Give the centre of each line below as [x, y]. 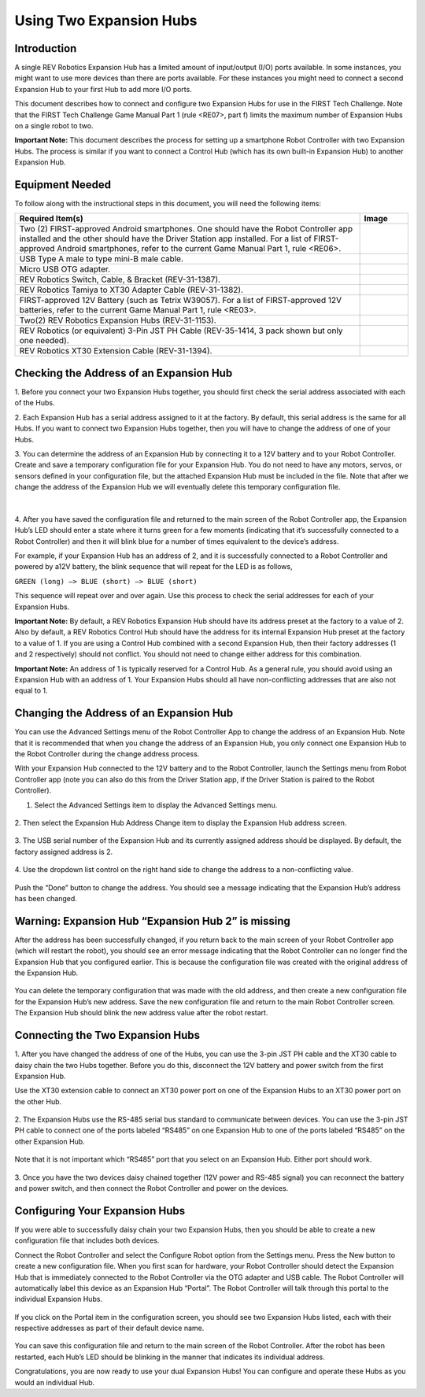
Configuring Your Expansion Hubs [100, 1211]
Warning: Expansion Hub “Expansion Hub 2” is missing [153, 921]
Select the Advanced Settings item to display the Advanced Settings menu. [156, 805]
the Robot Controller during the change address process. [107, 754]
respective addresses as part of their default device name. [109, 1328]
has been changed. [46, 898]
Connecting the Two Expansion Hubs [107, 1035]
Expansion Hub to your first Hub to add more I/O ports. [103, 89]
